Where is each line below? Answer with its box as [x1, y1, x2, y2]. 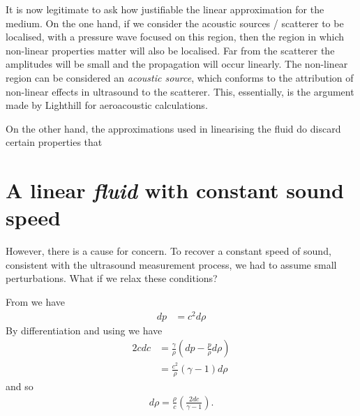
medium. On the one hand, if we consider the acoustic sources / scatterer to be [6, 15, 344, 30]
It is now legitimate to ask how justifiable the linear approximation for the [6, 2, 324, 16]
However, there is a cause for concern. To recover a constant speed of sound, [6, 244, 331, 258]
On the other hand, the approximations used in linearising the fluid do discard [6, 121, 341, 135]
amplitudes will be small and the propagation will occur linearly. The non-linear [6, 57, 348, 71]
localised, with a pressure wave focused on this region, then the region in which [6, 29, 345, 44]
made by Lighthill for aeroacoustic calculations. [6, 98, 208, 112]
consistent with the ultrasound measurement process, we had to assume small [6, 257, 337, 272]
